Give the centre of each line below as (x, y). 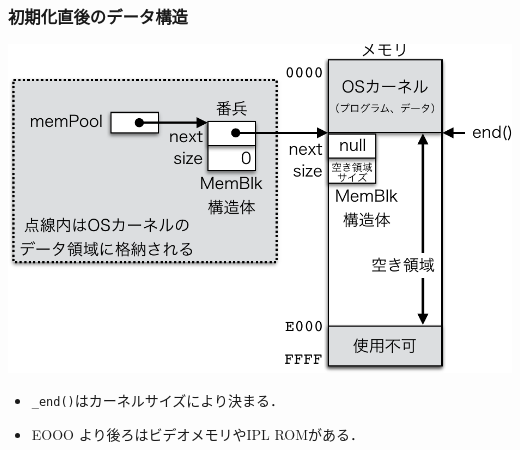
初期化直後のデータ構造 (98, 15)
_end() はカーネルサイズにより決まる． (158, 400)
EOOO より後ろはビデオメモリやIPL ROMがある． (198, 434)
